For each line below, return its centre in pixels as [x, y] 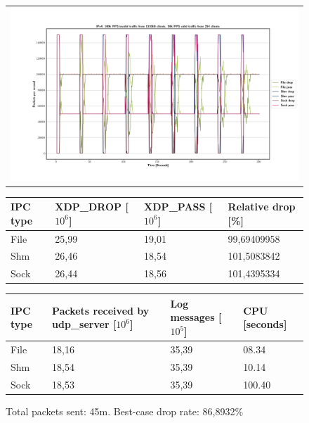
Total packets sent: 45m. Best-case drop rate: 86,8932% [125, 411]
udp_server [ [84, 324]
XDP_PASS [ [178, 207]
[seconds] [265, 324]
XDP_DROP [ [92, 207]
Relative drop [262, 207]
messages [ [196, 317]
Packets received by [101, 310]
